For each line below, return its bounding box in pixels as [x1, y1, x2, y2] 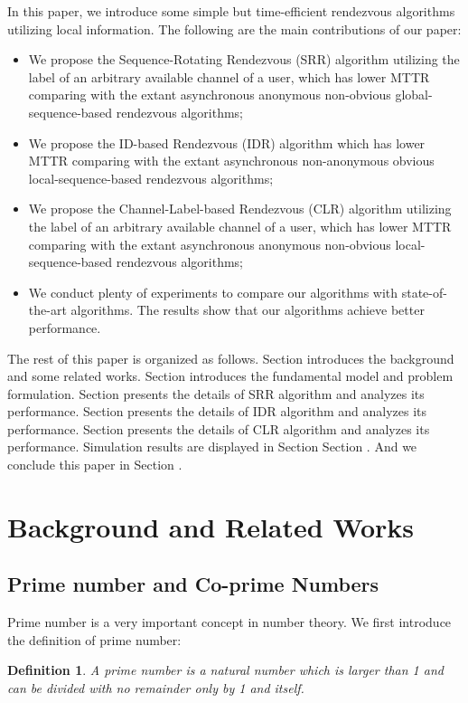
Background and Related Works [7, 508, 415, 545]
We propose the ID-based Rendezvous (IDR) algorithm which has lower [28, 133, 426, 152]
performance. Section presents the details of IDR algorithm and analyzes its [7, 402, 427, 421]
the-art [28, 300, 67, 319]
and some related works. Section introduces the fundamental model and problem [7, 366, 454, 385]
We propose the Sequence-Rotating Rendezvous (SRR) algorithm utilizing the [28, 50, 460, 69]
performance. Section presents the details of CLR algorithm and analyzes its [7, 419, 430, 438]
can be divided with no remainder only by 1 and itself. [7, 679, 304, 698]
